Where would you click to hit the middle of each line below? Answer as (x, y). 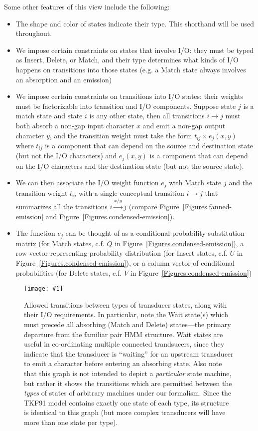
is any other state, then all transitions (147, 116)
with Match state (195, 183)
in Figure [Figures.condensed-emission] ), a (179, 243)
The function (35, 233)
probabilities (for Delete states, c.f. (69, 272)
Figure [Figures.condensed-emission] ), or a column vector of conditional (125, 263)
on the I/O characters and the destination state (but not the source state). (130, 166)
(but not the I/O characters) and (66, 156)
